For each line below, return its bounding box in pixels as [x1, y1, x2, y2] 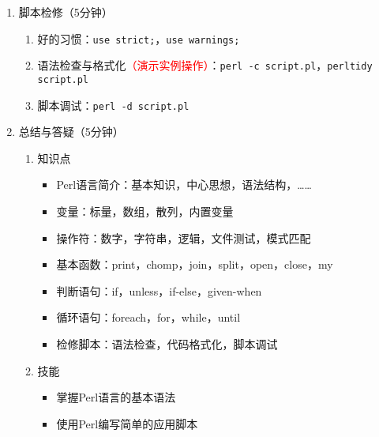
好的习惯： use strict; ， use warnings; [37, 30, 240, 47]
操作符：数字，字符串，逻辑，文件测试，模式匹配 [56, 229, 311, 246]
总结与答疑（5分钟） [18, 123, 124, 140]
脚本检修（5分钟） [18, 4, 113, 20]
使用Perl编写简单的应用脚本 [56, 415, 198, 431]
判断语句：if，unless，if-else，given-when [56, 282, 262, 299]
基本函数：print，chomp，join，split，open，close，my [56, 256, 333, 273]
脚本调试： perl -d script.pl [37, 96, 189, 113]
